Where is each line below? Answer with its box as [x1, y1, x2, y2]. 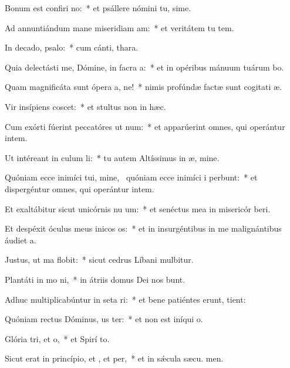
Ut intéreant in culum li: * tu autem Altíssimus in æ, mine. [5, 151, 220, 163]
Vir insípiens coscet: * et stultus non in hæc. [5, 100, 166, 112]
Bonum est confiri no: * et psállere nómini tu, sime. [5, 2, 191, 14]
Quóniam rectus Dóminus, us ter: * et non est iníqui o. [5, 313, 203, 325]
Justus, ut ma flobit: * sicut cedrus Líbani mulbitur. [5, 253, 194, 266]
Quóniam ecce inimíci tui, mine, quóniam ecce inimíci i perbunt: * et [5, 171, 258, 183]
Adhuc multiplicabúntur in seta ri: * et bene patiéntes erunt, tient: [5, 293, 246, 305]
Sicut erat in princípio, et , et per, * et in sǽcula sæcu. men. [5, 352, 224, 364]
